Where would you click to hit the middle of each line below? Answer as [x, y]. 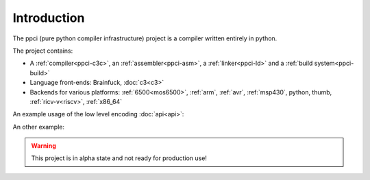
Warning [44, 146]
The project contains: [43, 51]
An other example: [39, 127]
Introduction [49, 18]
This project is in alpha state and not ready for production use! [119, 158]
